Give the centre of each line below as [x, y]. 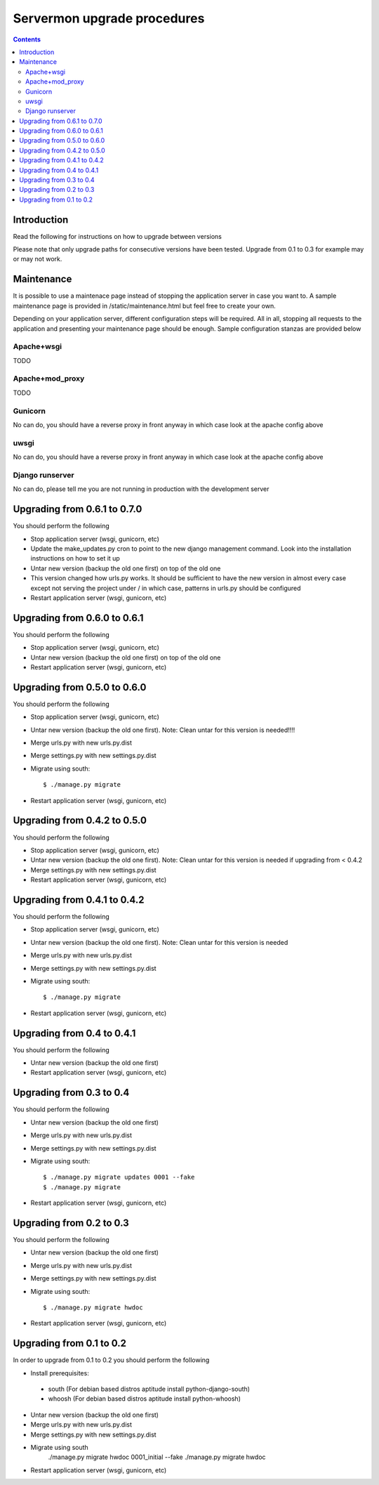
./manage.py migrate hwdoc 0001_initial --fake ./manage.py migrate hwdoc [157, 1457]
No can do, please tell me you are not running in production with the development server [141, 489]
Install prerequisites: [60, 1373]
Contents [27, 39]
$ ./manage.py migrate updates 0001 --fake [119, 1177]
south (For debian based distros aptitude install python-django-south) [149, 1389]
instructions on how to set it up [75, 558]
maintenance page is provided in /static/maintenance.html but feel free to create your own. [145, 306]
